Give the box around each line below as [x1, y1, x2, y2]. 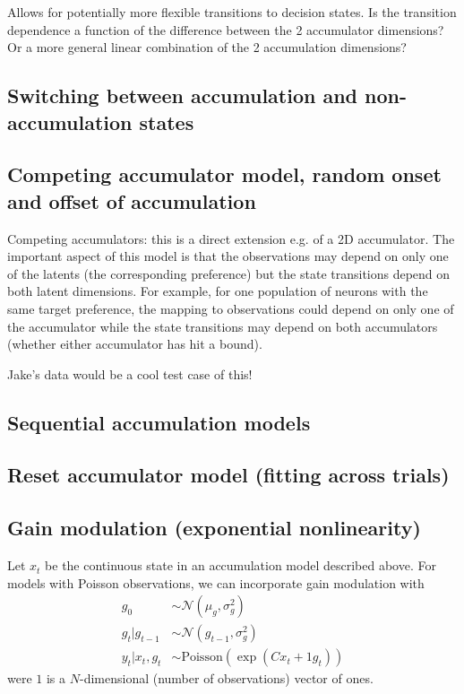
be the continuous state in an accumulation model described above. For [45, 556, 436, 575]
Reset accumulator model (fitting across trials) [7, 461, 450, 489]
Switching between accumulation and [7, 82, 358, 109]
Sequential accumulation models [7, 408, 311, 436]
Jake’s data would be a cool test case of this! [7, 364, 253, 383]
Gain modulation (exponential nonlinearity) [7, 514, 421, 542]
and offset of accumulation [7, 187, 256, 214]
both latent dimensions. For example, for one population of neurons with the [7, 282, 428, 300]
